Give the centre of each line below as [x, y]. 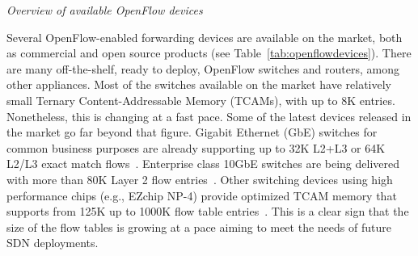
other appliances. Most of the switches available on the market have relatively [199, 84]
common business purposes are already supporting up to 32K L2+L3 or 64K [196, 147]
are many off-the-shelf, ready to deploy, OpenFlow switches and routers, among [203, 68]
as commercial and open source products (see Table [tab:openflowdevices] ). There [209, 53]
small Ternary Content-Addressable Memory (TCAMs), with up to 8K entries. [201, 100]
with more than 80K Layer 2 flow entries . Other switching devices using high [200, 179]
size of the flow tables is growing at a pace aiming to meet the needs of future [199, 227]
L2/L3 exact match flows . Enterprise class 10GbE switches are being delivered [203, 164]
